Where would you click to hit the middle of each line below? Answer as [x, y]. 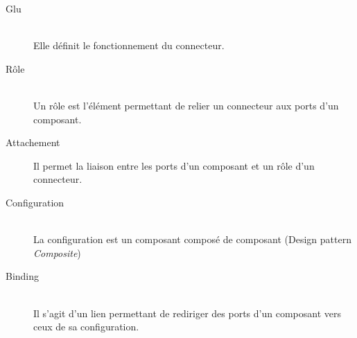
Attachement [33, 142]
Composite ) [57, 252]
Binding [23, 276]
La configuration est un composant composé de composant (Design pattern [192, 239]
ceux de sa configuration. [86, 327]
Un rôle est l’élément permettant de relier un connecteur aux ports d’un [186, 105]
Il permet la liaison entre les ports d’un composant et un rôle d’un [174, 165]
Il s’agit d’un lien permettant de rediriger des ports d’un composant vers [187, 313]
